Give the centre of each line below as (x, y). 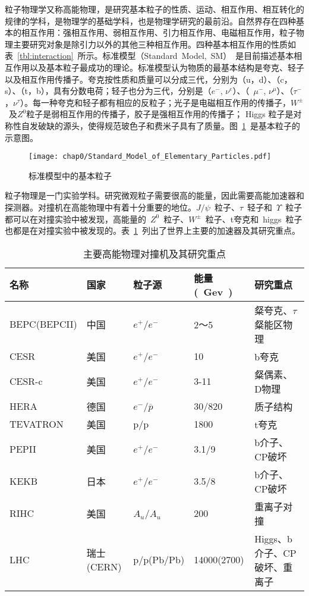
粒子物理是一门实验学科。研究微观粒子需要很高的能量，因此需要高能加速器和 (154, 195)
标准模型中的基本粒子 (70, 175)
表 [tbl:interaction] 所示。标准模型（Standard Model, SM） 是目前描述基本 (149, 56)
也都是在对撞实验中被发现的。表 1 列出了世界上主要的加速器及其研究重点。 (152, 230)
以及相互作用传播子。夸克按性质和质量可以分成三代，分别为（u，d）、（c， (149, 79)
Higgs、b (273, 538)
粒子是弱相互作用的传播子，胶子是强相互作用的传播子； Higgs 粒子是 (160, 114)
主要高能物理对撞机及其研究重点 (154, 253)
